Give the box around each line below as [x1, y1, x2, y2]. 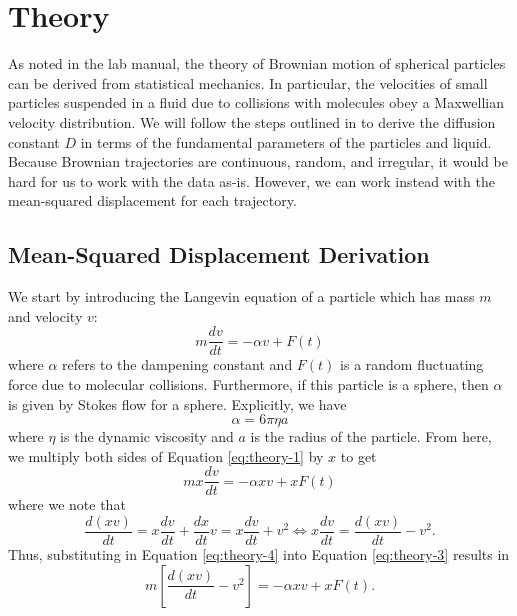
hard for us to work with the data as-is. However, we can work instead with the [8, 170, 495, 191]
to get [340, 445, 377, 466]
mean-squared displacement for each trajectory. [8, 190, 297, 211]
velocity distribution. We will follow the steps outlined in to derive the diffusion [8, 111, 496, 132]
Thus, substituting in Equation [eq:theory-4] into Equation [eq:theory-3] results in [8, 544, 510, 565]
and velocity [8, 305, 83, 326]
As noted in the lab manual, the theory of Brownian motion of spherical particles [8, 53, 506, 74]
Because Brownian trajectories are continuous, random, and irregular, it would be [8, 151, 508, 172]
